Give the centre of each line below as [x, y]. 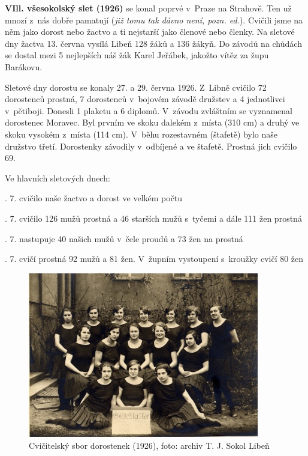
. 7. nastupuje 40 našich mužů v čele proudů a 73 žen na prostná [124, 238]
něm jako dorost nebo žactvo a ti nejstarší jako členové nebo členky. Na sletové [150, 32]
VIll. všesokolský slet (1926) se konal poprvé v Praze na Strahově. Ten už [148, 8]
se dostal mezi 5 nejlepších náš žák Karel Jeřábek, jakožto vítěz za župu [137, 55]
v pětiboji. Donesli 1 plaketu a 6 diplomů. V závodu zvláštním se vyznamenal [149, 110]
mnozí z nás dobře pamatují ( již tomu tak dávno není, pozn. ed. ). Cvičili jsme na [154, 20]
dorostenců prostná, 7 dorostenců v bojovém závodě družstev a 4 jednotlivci [145, 99]
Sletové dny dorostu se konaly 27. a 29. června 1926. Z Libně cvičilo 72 [136, 87]
